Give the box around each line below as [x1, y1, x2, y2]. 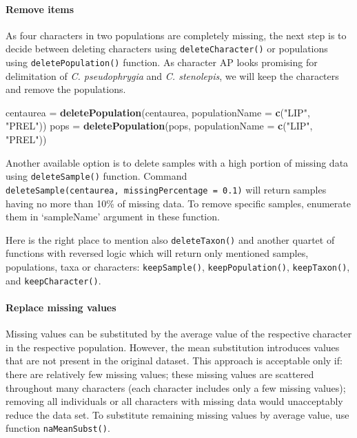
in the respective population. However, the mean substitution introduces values [6, 340, 340, 354]
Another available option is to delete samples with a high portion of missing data [6, 155, 349, 169]
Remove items [6, 1, 74, 16]
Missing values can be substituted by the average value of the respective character [6, 326, 352, 341]
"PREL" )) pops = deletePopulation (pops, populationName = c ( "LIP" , [6, 118, 313, 133]
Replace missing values [6, 300, 116, 314]
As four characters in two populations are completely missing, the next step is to [6, 28, 347, 42]
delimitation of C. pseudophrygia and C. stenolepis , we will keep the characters [6, 68, 339, 83]
